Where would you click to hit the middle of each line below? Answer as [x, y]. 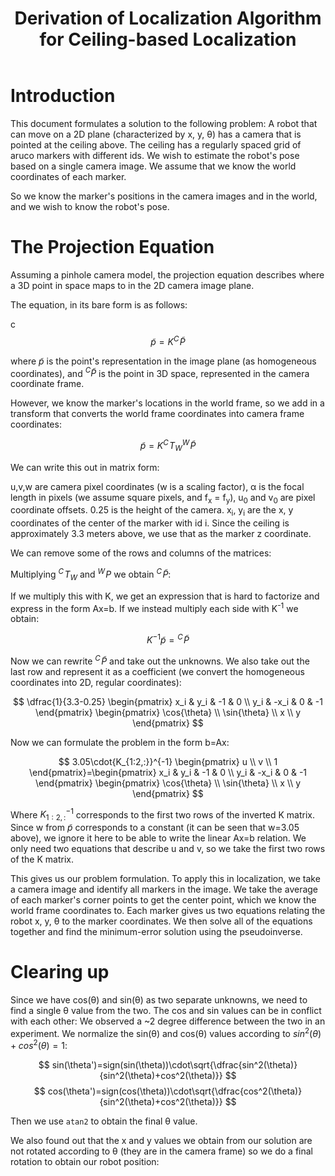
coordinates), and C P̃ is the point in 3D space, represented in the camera [160, 372]
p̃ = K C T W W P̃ [168, 446]
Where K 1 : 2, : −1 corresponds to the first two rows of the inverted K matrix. [163, 815]
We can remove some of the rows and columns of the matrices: [141, 553]
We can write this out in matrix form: [85, 467]
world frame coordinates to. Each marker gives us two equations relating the [168, 911]
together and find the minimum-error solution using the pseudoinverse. [156, 932]
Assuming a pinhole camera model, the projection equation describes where [167, 274]
